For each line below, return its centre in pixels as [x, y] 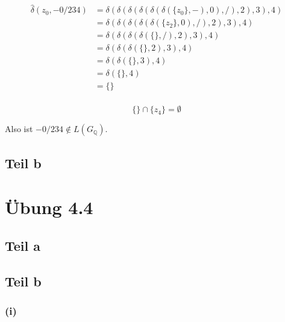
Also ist [19, 129]
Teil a [23, 246]
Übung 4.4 [49, 207]
